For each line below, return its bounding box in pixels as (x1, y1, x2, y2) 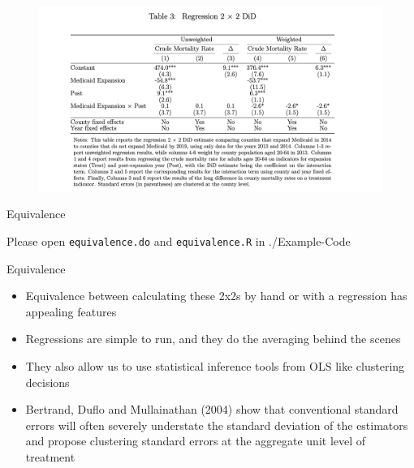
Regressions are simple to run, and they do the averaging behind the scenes (25, 330, 401, 347)
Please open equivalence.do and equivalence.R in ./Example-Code (6, 232, 351, 249)
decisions (25, 373, 70, 390)
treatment (25, 448, 75, 465)
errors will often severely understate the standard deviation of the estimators (25, 416, 408, 433)
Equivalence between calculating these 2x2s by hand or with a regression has (25, 287, 408, 304)
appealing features (25, 303, 117, 320)
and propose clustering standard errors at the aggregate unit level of (25, 432, 366, 449)
